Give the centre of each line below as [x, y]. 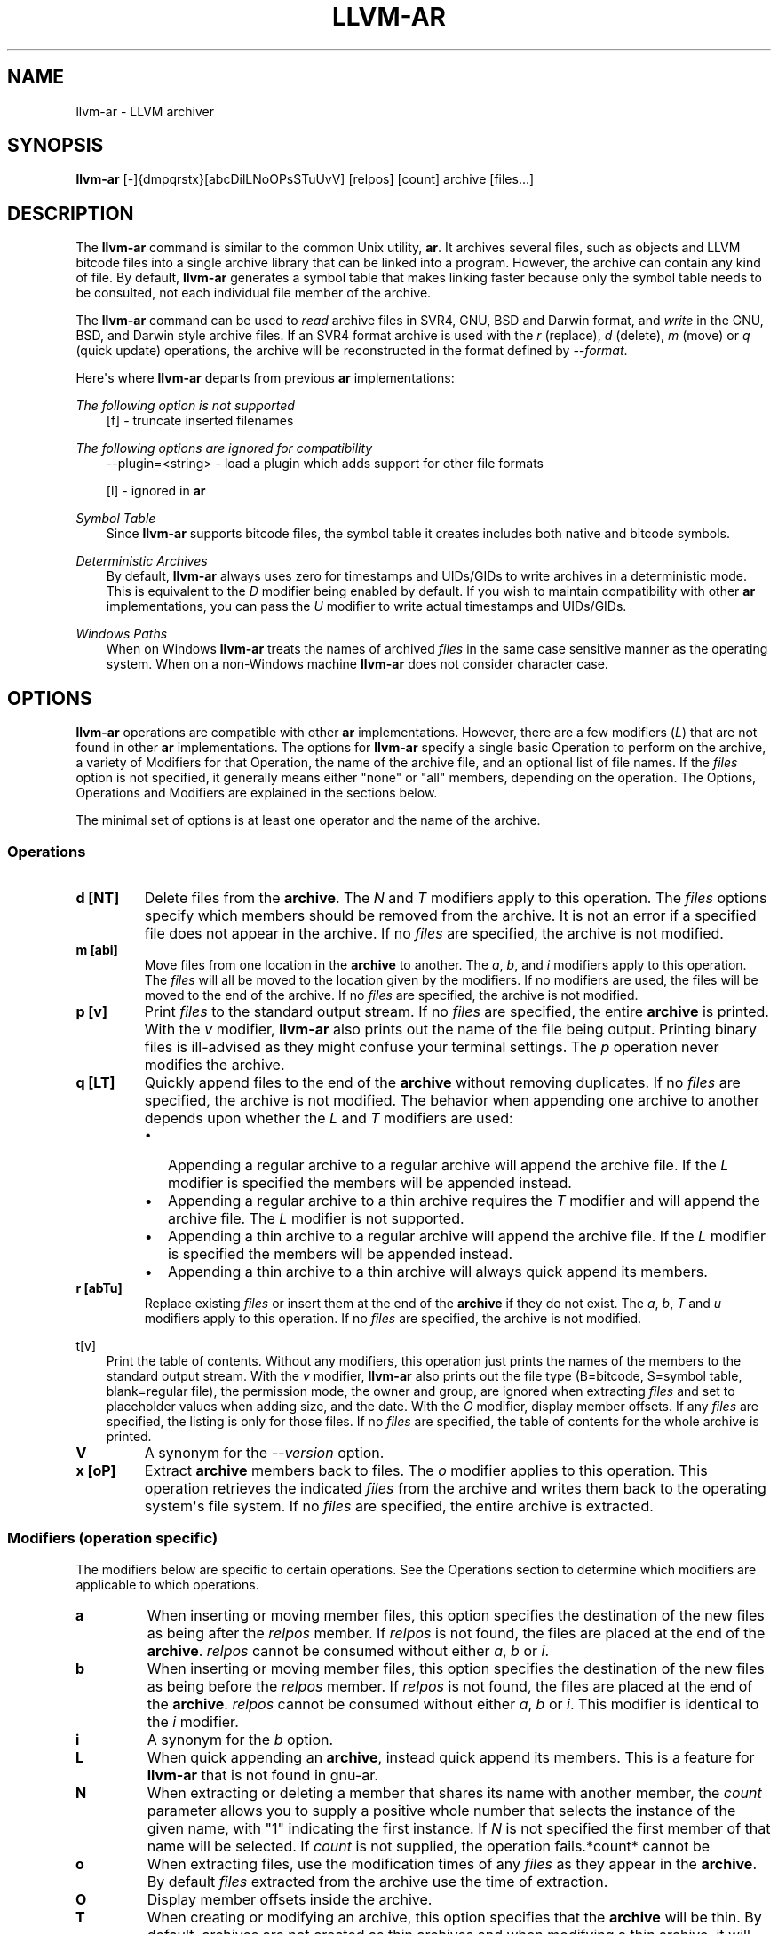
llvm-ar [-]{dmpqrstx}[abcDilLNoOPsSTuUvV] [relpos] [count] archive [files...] [305, 179]
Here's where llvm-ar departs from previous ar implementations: [265, 378]
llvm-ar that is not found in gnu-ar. [262, 1775]
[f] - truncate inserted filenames [200, 421]
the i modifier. [193, 1721]
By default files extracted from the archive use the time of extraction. [377, 1881]
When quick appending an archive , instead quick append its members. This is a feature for [451, 1757]
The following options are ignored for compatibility [224, 448]
